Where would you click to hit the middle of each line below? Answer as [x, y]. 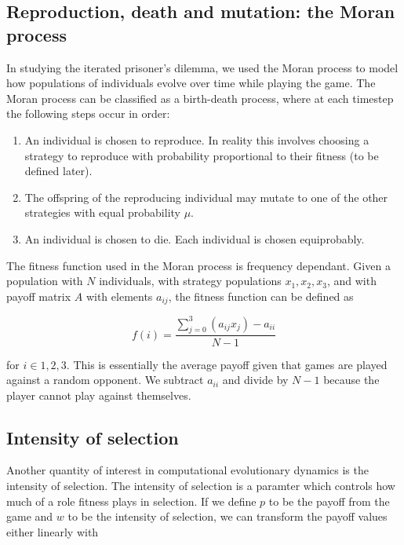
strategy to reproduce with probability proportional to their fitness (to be [202, 155]
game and [30, 516]
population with [45, 281]
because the [351, 380]
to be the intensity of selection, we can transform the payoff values [227, 516]
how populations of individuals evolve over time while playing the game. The [191, 83]
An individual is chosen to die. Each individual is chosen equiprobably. [195, 238]
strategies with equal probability [102, 212]
